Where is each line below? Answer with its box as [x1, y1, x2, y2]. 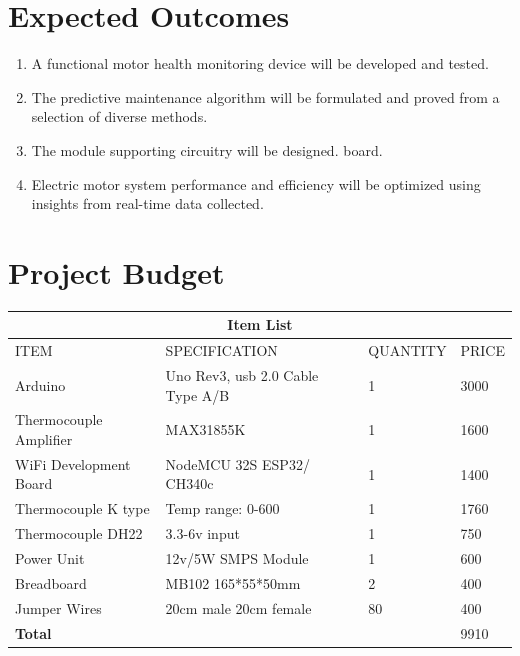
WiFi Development [15, 453, 131, 474]
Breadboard [15, 572, 87, 593]
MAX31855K [165, 419, 246, 440]
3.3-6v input [165, 523, 240, 544]
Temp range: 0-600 [165, 498, 280, 519]
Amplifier [15, 429, 73, 450]
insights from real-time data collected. [31, 193, 264, 214]
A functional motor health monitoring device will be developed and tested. [31, 53, 489, 74]
